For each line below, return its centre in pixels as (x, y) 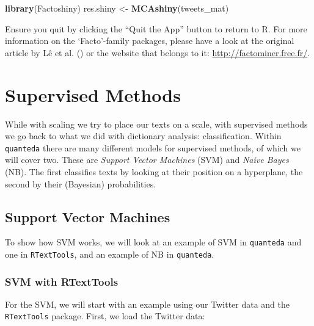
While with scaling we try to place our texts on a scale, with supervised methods (156, 124)
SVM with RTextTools (62, 281)
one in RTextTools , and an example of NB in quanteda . (110, 254)
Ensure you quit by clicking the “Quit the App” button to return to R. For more (156, 28)
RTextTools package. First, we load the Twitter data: (105, 316)
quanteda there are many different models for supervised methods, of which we (153, 147)
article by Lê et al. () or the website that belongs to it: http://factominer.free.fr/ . (158, 52)
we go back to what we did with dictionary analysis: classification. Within (143, 136)
